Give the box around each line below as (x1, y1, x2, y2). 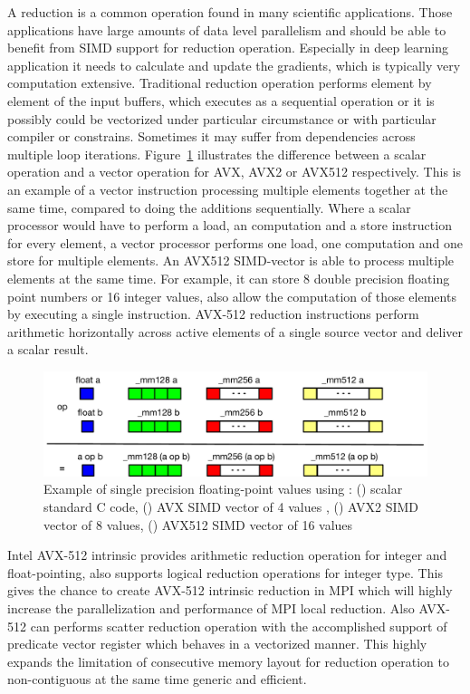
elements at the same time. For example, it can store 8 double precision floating (7, 268, 450, 287)
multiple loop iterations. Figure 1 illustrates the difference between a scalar (7, 144, 427, 163)
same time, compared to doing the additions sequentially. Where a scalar (7, 198, 411, 217)
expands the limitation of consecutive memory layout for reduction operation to (7, 651, 449, 670)
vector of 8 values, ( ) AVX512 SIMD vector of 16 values (43, 515, 353, 534)
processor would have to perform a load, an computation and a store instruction (7, 216, 452, 235)
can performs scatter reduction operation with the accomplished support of (30, 616, 447, 635)
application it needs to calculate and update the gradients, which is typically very (7, 55, 461, 74)
